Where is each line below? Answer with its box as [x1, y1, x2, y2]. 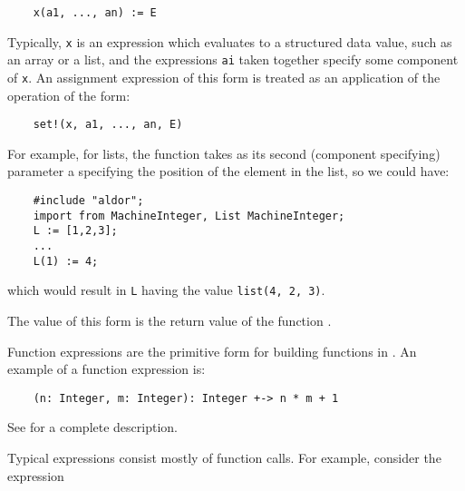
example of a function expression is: [7, 359, 206, 378]
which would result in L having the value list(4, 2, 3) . [7, 280, 325, 300]
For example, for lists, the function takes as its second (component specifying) [7, 143, 441, 162]
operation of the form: [7, 85, 131, 104]
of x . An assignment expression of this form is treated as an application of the [7, 67, 441, 86]
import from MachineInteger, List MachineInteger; [33, 209, 345, 222]
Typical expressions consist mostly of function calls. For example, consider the [7, 448, 441, 467]
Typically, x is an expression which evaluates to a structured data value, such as [7, 32, 452, 51]
